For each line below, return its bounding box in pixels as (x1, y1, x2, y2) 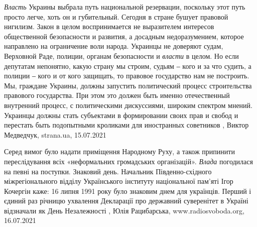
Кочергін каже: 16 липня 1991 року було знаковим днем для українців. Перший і (4, 185, 251, 196)
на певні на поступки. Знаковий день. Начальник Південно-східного (4, 166, 212, 176)
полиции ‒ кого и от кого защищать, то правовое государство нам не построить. (4, 70, 249, 81)
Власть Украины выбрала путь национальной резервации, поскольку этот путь (4, 2, 245, 12)
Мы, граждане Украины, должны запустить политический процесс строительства (4, 80, 252, 90)
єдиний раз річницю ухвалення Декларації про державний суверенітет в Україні (4, 195, 248, 206)
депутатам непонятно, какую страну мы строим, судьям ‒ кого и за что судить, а (4, 60, 251, 71)
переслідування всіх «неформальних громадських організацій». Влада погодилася (4, 156, 253, 166)
